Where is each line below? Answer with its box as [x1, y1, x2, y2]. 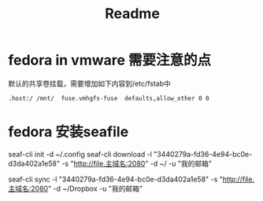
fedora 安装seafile [8, 123, 129, 141]
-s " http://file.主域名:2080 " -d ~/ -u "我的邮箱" [61, 159, 213, 168]
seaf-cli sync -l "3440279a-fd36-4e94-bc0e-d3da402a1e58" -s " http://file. [8, 174, 254, 184]
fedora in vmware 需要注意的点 [8, 52, 211, 69]
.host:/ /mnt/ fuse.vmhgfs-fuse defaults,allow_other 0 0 [8, 94, 210, 102]
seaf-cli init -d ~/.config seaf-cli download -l [8, 149, 152, 159]
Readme [105, 5, 160, 23]
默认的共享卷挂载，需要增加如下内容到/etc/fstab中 [8, 79, 172, 88]
